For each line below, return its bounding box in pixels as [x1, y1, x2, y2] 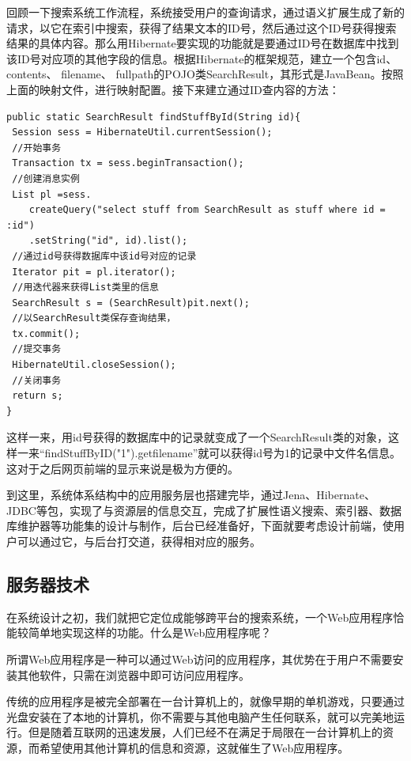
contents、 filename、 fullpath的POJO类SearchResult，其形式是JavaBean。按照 [6, 66, 404, 82]
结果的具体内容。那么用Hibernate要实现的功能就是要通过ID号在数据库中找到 [6, 35, 399, 51]
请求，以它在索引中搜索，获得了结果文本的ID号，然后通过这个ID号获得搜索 [6, 19, 397, 36]
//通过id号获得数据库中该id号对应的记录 [12, 250, 197, 262]
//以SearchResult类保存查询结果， [12, 312, 176, 324]
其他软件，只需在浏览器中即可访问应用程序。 [17, 666, 250, 683]
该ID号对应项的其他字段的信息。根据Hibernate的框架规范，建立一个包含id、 [6, 50, 398, 66]
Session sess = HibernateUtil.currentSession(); [12, 127, 273, 138]
